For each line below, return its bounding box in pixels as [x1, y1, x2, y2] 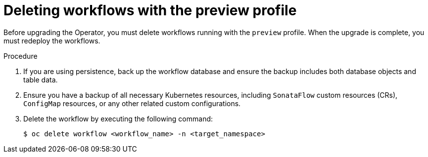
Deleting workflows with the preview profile [3, 2, 297, 19]
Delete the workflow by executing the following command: [23, 114, 213, 123]
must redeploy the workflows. [3, 36, 100, 45]
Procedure [3, 51, 38, 60]
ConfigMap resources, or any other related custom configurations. [23, 99, 241, 108]
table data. [23, 75, 58, 84]
